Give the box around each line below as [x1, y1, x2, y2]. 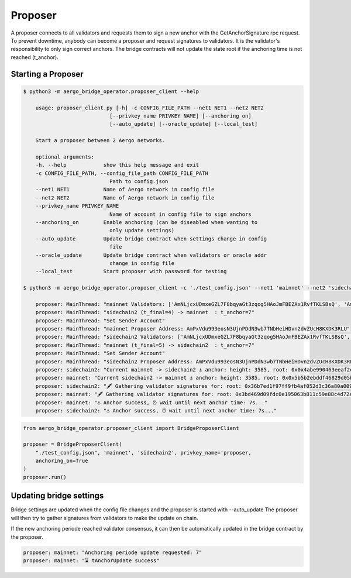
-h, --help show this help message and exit [35, 161, 199, 168]
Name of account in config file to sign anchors [109, 211, 252, 218]
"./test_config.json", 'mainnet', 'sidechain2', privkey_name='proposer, [35, 449, 252, 456]
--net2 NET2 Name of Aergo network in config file [35, 194, 215, 201]
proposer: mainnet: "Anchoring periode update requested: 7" [23, 549, 202, 556]
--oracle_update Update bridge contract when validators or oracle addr [35, 252, 267, 259]
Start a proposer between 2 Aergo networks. [35, 137, 166, 144]
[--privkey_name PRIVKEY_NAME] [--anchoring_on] [109, 112, 252, 119]
